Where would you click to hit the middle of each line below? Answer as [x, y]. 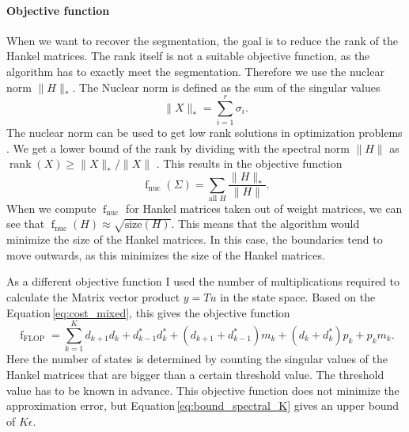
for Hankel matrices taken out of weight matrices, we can [264, 208]
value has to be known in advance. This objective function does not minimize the [203, 390]
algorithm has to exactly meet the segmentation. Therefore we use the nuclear [195, 71]
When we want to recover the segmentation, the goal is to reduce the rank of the [202, 40]
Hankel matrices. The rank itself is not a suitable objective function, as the [188, 56]
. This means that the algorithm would [265, 224]
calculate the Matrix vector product [93, 297]
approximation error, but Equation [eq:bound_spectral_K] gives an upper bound [203, 405]
